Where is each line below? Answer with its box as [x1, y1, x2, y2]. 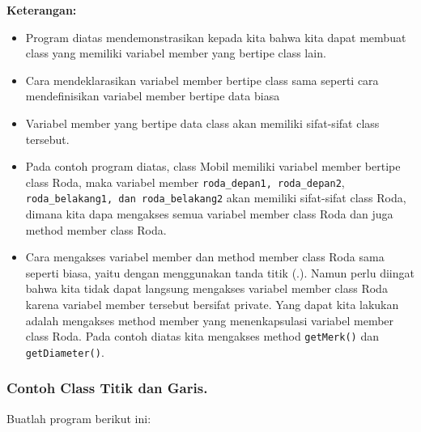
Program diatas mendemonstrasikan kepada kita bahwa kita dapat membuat [25, 28, 406, 45]
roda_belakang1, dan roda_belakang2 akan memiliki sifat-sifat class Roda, [25, 189, 406, 206]
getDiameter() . [25, 343, 104, 360]
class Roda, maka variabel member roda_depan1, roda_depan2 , [25, 173, 345, 190]
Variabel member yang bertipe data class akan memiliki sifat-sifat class [25, 114, 380, 131]
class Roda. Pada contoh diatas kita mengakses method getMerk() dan [25, 328, 379, 345]
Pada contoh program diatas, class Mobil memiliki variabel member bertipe [25, 158, 401, 175]
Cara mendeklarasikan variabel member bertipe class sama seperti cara [25, 71, 379, 88]
